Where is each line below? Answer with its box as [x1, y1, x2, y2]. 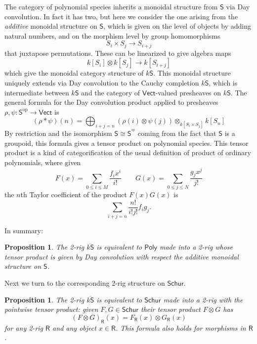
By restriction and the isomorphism [4, 128, 112, 138]
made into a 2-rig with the [163, 294, 243, 304]
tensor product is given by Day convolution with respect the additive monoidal [4, 251, 239, 261]
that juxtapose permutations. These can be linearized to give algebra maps [4, 47, 231, 58]
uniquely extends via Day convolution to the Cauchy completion [4, 78, 199, 88]
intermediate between [4, 87, 69, 97]
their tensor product [140, 304, 201, 314]
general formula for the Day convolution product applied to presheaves [4, 97, 218, 107]
